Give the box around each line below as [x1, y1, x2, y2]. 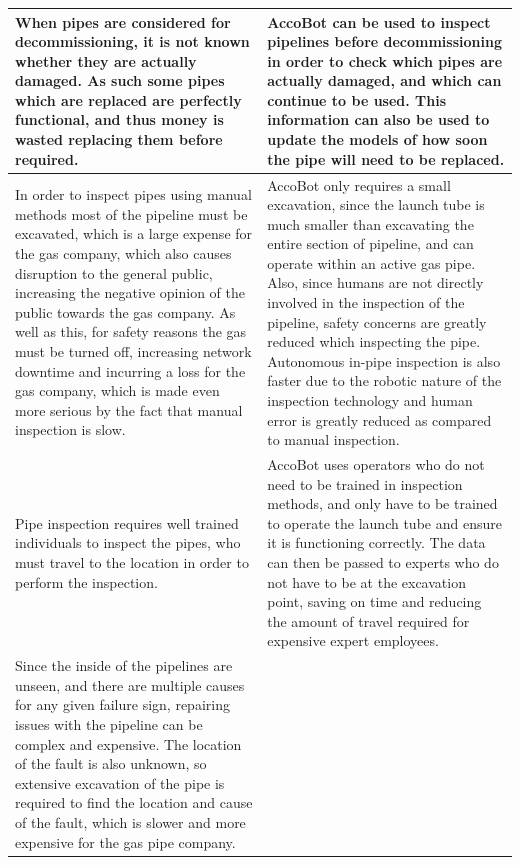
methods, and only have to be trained [267, 493, 498, 514]
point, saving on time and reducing [267, 591, 482, 612]
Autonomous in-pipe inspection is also [267, 350, 501, 371]
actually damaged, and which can [267, 70, 502, 91]
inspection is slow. [15, 419, 126, 440]
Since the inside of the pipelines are [15, 655, 233, 676]
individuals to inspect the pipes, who [15, 532, 241, 553]
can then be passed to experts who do [267, 552, 499, 573]
